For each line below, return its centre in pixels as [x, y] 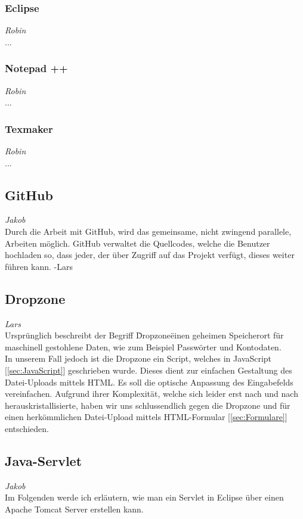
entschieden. [27, 428]
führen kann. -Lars [39, 266]
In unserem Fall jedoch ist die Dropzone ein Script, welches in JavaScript [138, 358]
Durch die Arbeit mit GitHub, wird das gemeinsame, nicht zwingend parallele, [148, 231]
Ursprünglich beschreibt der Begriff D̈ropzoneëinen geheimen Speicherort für [144, 335]
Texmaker [29, 128]
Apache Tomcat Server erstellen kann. [74, 509]
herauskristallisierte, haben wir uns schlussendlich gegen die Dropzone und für [148, 405]
